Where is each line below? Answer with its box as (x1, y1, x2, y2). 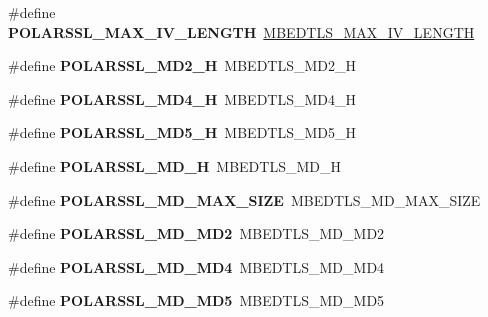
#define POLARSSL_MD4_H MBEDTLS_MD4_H (8, 88, 356, 109)
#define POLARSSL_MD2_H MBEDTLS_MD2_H (8, 55, 356, 76)
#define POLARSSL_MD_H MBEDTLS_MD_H (8, 155, 341, 176)
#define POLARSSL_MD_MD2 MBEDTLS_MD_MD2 (8, 223, 385, 244)
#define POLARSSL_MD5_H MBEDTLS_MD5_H (8, 122, 356, 143)
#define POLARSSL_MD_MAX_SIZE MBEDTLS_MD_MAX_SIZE (8, 189, 481, 210)
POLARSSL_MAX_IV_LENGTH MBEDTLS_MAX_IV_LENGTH (8, 21, 475, 42)
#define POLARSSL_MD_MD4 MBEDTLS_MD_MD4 (8, 256, 385, 277)
